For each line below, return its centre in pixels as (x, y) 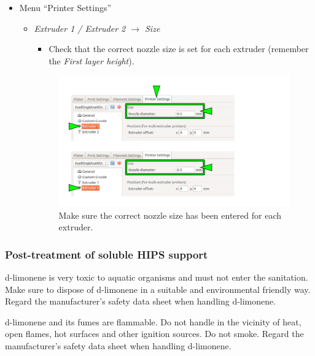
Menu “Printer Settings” (65, 7)
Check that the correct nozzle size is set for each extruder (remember (179, 49)
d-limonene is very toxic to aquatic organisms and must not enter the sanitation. (157, 277)
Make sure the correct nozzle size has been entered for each (170, 215)
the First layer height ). (91, 60)
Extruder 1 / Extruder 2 (80, 28)
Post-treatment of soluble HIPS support (107, 254)
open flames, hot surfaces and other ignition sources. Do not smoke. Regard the (154, 334)
